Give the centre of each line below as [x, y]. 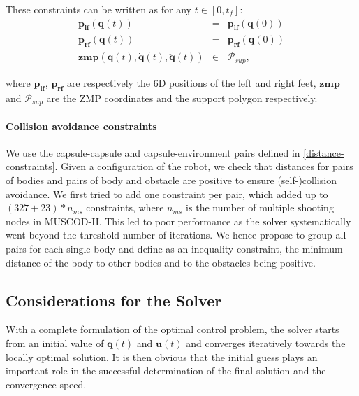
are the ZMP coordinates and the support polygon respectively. [182, 98]
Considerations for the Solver [114, 300]
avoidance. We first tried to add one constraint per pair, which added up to [167, 193]
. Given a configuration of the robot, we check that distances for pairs [204, 166]
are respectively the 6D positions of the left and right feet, [191, 82]
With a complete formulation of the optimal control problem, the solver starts [173, 329]
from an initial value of [55, 342]
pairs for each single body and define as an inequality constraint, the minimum [174, 248]
